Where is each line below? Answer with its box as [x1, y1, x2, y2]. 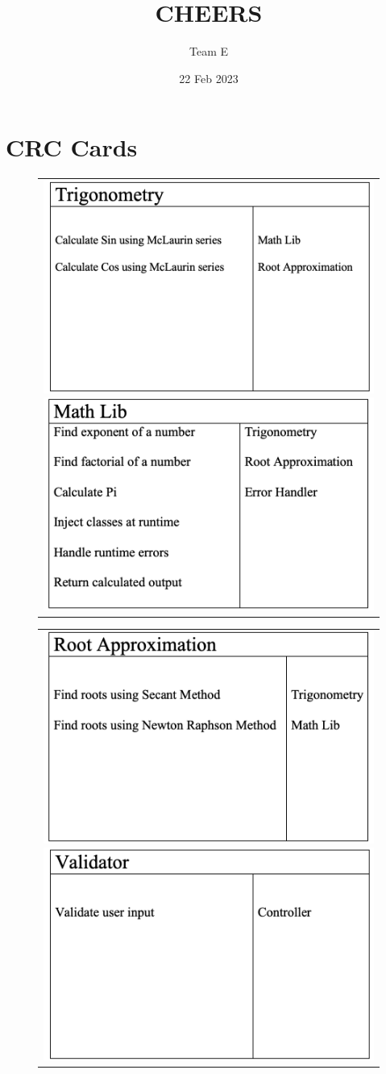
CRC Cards [6, 131, 138, 164]
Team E [189, 43, 229, 60]
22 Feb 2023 [179, 69, 239, 86]
